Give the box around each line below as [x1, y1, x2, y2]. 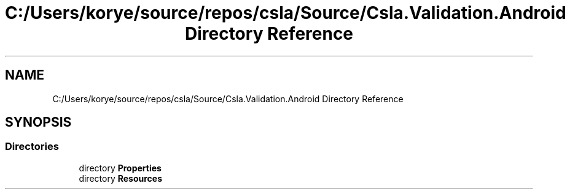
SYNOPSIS [5, 114, 72, 130]
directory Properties [79, 162, 162, 173]
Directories [5, 140, 59, 153]
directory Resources [79, 173, 162, 184]
